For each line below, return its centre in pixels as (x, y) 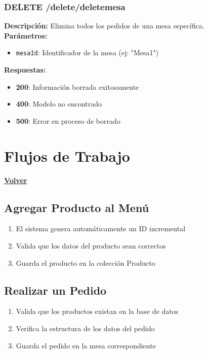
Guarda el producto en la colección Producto (86, 262)
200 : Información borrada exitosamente (77, 86)
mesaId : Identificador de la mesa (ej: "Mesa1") (87, 52)
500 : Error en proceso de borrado (68, 120)
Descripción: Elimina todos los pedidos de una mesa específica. (104, 26)
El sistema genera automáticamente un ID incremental (101, 228)
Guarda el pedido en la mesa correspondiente (86, 345)
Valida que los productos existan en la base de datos (97, 311)
